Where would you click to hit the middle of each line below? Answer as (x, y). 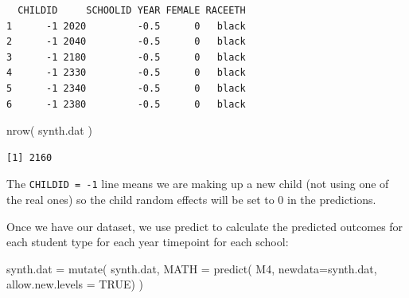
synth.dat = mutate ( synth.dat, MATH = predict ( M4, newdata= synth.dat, (192, 268)
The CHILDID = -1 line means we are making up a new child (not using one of (198, 184)
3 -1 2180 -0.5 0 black (126, 57)
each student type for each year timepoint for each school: (148, 242)
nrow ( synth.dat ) (49, 130)
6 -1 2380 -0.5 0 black (126, 104)
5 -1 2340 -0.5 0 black (126, 88)
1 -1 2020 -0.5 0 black (126, 26)
